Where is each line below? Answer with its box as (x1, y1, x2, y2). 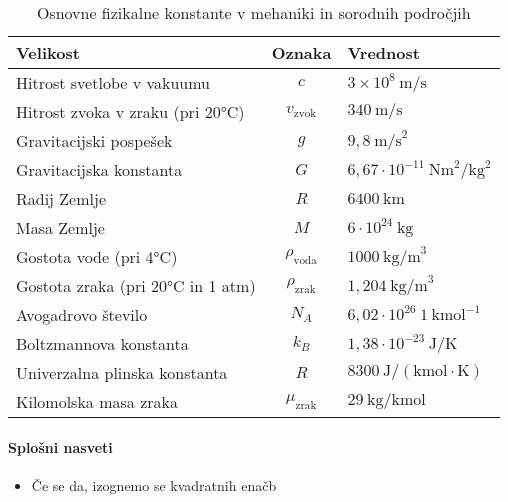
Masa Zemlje (16, 216, 105, 239)
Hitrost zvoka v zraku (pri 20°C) (16, 100, 245, 123)
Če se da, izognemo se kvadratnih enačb (31, 474, 277, 495)
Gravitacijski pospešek (16, 129, 173, 152)
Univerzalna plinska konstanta (16, 361, 228, 384)
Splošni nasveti (8, 436, 113, 457)
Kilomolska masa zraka (16, 390, 178, 413)
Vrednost (347, 41, 420, 64)
